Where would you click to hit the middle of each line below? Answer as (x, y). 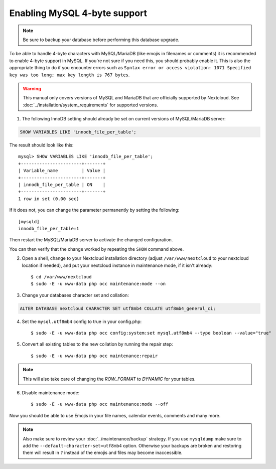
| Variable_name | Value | (62, 171)
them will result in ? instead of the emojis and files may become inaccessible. (103, 453)
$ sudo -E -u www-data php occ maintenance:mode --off (100, 404)
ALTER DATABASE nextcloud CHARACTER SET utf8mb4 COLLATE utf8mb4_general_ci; (118, 308)
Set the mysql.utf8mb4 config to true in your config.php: (82, 322)
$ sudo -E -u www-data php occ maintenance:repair (94, 356)
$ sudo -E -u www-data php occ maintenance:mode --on (98, 284)
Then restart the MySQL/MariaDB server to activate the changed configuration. (91, 240)
